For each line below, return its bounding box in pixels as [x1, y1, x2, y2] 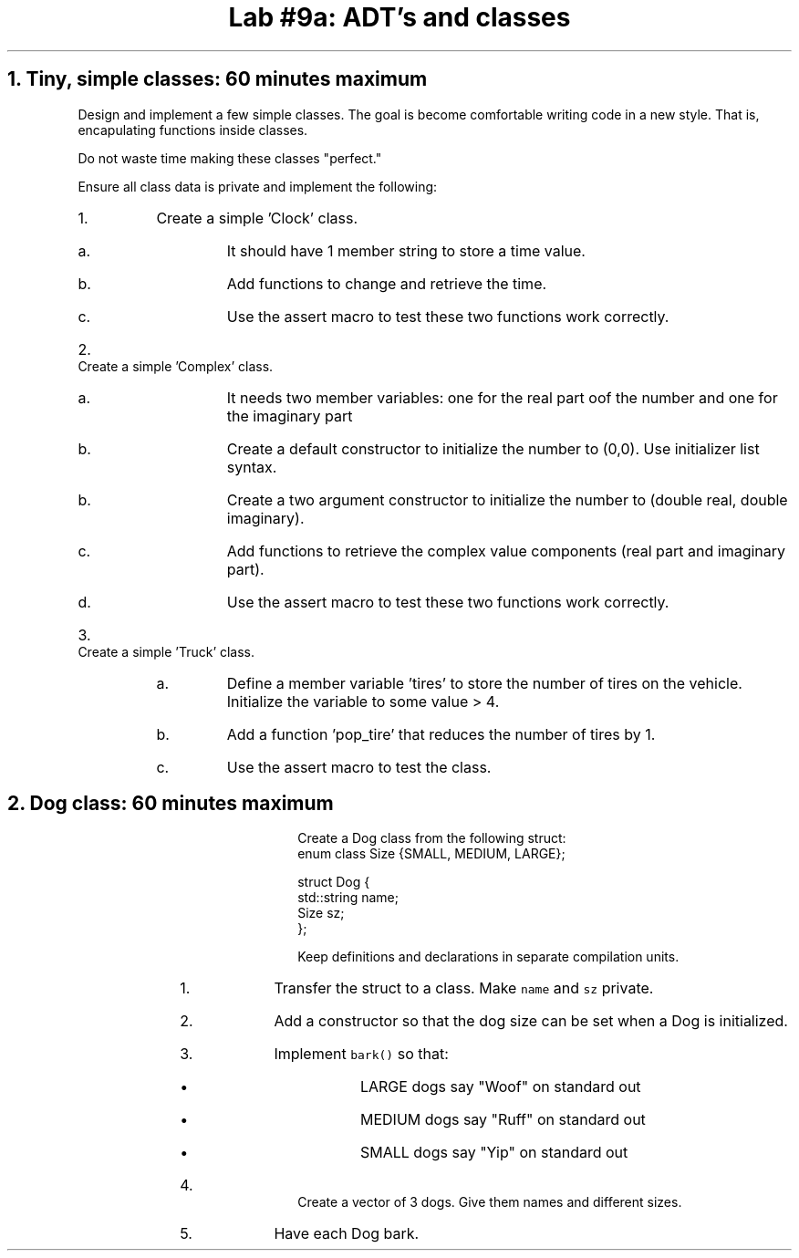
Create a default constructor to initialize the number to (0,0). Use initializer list [226, 439, 760, 458]
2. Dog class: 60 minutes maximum [7, 792, 334, 816]
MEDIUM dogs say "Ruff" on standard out [359, 1110, 646, 1129]
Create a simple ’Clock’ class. [156, 208, 358, 227]
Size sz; [297, 905, 345, 921]
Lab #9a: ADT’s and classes [228, 2, 571, 33]
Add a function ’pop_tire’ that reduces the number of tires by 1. [226, 724, 656, 743]
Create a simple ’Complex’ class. [78, 358, 274, 374]
